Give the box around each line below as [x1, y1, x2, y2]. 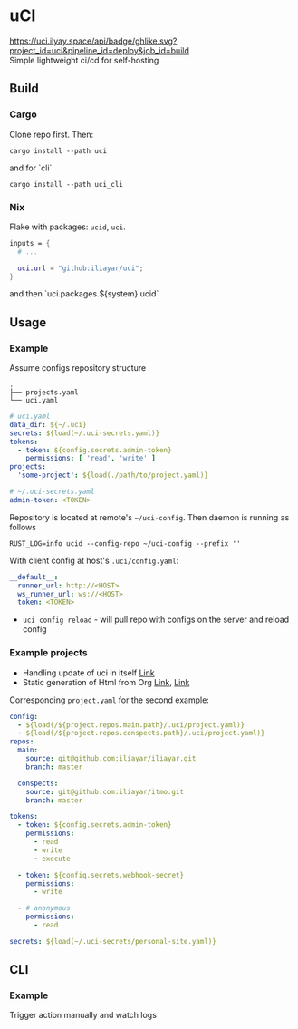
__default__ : [9, 572, 59, 581]
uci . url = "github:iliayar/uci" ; [17, 264, 144, 273]
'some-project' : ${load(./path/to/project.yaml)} [17, 471, 208, 481]
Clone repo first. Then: [9, 129, 94, 140]
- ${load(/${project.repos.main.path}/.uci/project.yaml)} [17, 720, 245, 730]
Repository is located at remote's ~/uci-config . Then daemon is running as [9, 511, 290, 522]
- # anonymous [17, 904, 71, 913]
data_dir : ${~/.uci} [9, 420, 88, 429]
